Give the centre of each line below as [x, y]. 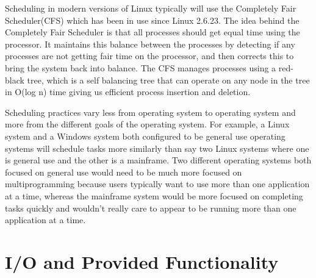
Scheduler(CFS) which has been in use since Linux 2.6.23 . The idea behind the [152, 20]
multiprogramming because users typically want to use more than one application [157, 184]
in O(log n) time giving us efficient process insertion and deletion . [128, 92]
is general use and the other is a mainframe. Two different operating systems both [158, 160]
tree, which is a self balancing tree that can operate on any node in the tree [168, 80]
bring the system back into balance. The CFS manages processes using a [141, 67]
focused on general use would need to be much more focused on [124, 172]
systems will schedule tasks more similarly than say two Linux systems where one [157, 148]
